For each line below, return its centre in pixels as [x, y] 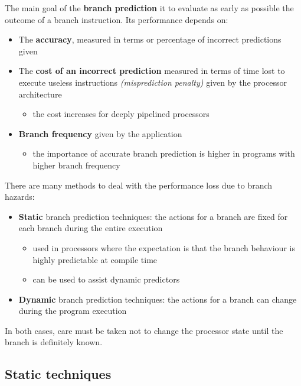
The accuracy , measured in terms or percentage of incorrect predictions [150, 39]
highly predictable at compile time [95, 259]
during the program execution [73, 311]
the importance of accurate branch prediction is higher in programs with [164, 153]
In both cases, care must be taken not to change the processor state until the [144, 330]
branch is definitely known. [54, 342]
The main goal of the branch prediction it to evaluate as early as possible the [149, 8]
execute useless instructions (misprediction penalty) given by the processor [153, 82]
